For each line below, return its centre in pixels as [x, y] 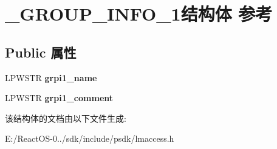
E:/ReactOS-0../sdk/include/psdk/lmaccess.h [90, 138]
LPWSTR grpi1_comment [59, 98]
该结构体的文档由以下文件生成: [66, 118]
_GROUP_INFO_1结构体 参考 [139, 14]
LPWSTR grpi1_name [51, 77]
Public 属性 [41, 52]
